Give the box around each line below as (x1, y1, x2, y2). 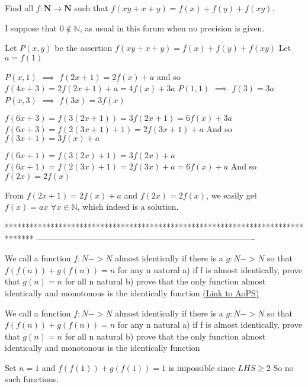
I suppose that (5, 21, 57, 34)
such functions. (5, 373, 59, 385)
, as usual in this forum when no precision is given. (79, 21, 265, 34)
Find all (5, 2, 34, 14)
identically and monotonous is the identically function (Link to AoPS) (5, 286, 259, 299)
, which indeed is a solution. (77, 200, 179, 213)
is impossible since (168, 361, 235, 373)
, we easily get (206, 188, 258, 201)
